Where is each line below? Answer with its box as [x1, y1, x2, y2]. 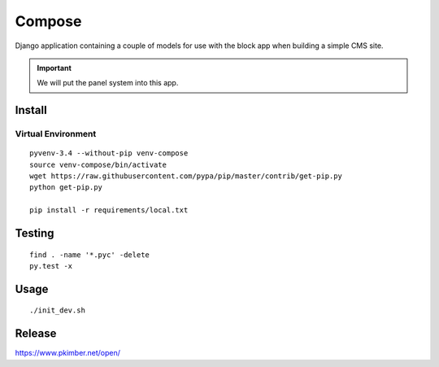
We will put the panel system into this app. [37, 78, 179, 88]
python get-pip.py [29, 183, 103, 192]
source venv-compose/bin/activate [29, 159, 167, 169]
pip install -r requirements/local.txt [29, 206, 189, 215]
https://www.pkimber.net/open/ [15, 348, 121, 358]
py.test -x [29, 261, 73, 271]
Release [15, 326, 57, 341]
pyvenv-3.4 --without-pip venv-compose [29, 149, 189, 158]
